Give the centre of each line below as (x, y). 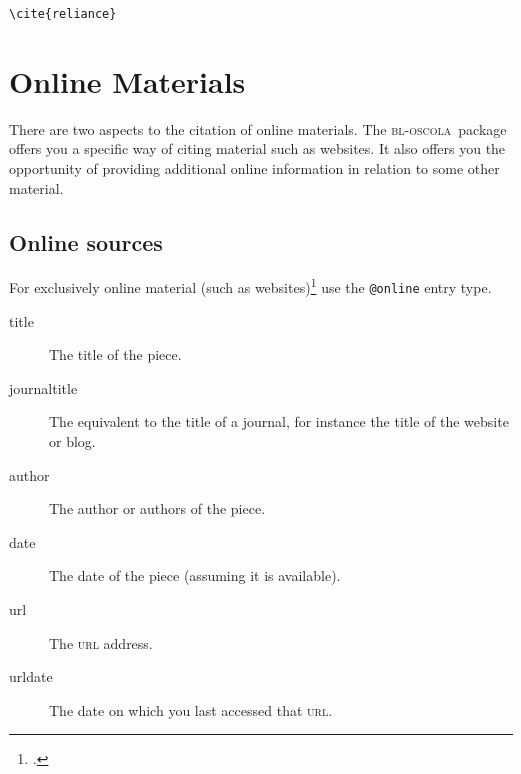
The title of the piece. (115, 354)
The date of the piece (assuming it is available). (195, 575)
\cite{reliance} (63, 14)
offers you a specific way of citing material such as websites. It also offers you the (257, 148)
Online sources (86, 241)
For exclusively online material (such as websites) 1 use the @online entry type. (250, 286)
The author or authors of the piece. (157, 508)
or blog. (72, 441)
